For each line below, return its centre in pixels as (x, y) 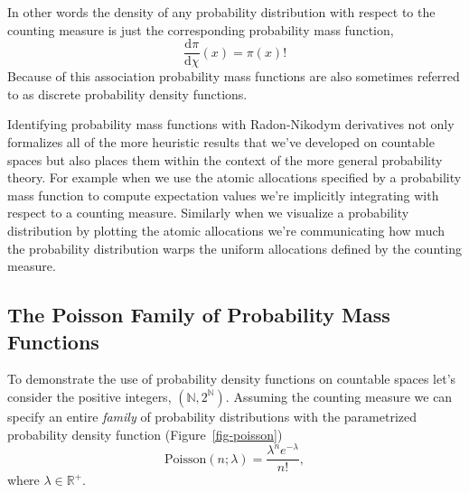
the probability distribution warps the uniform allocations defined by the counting (234, 248)
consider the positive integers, (89, 396)
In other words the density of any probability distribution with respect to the (221, 12)
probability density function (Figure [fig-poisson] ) (145, 434)
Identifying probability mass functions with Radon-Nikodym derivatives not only (231, 124)
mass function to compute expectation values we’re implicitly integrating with (223, 195)
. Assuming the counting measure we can (339, 396)
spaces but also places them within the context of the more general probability (225, 159)
